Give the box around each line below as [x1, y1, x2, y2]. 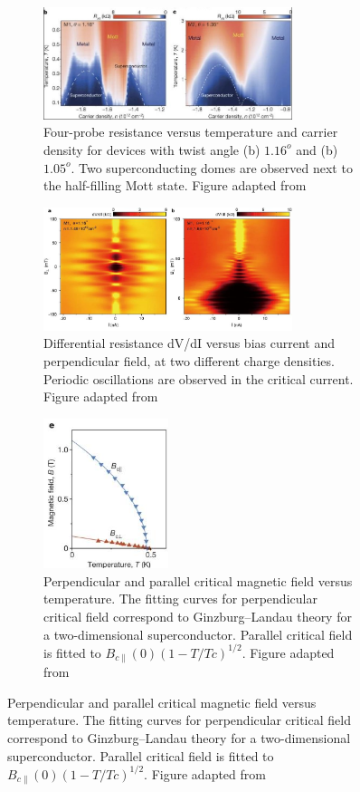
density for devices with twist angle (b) [43, 140, 261, 159]
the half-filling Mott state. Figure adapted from [43, 176, 307, 195]
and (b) [296, 140, 338, 159]
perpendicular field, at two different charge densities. [43, 352, 335, 371]
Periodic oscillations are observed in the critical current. [43, 369, 354, 388]
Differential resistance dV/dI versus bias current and [43, 333, 335, 353]
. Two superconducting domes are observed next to [71, 158, 353, 177]
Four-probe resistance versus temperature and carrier [43, 122, 338, 141]
